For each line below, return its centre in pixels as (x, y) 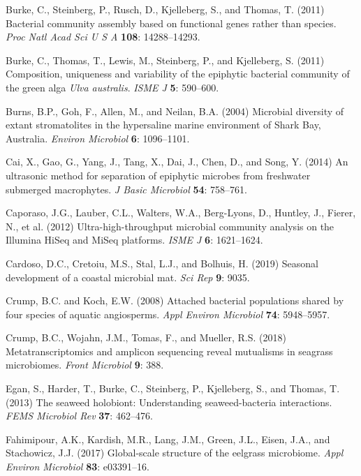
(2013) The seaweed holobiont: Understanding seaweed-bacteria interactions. (169, 402)
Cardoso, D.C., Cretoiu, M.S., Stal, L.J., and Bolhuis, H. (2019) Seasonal (162, 263)
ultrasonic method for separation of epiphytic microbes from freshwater (158, 175)
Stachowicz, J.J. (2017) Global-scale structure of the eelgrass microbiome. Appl (175, 453)
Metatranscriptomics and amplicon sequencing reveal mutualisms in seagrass (169, 351)
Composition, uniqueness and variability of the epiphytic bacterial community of (178, 74)
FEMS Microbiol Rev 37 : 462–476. (79, 416)
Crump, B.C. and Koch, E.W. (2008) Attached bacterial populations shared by (175, 300)
